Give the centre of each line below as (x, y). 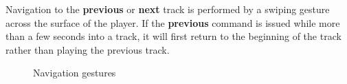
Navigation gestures (75, 73)
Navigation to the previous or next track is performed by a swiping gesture (168, 9)
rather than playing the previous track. (88, 49)
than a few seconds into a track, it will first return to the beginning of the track (173, 36)
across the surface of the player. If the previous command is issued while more (173, 22)
